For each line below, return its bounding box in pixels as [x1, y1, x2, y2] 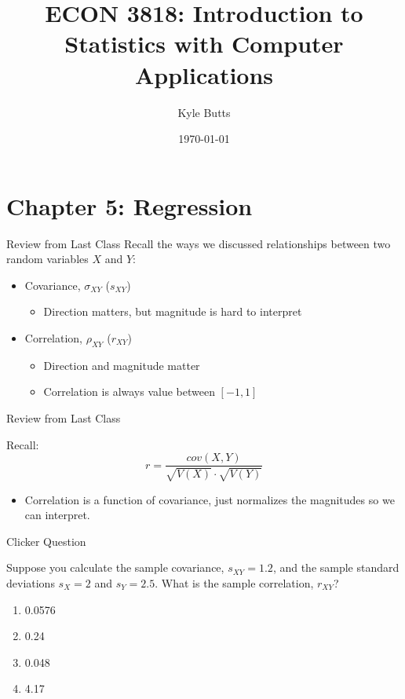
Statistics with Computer [64, 27, 344, 60]
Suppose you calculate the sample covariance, [6, 559, 224, 576]
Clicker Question [6, 532, 86, 549]
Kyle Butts [177, 104, 231, 120]
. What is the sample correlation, [155, 575, 314, 591]
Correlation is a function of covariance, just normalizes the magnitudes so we [24, 491, 395, 507]
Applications [134, 58, 274, 90]
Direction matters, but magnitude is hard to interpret [43, 303, 302, 320]
